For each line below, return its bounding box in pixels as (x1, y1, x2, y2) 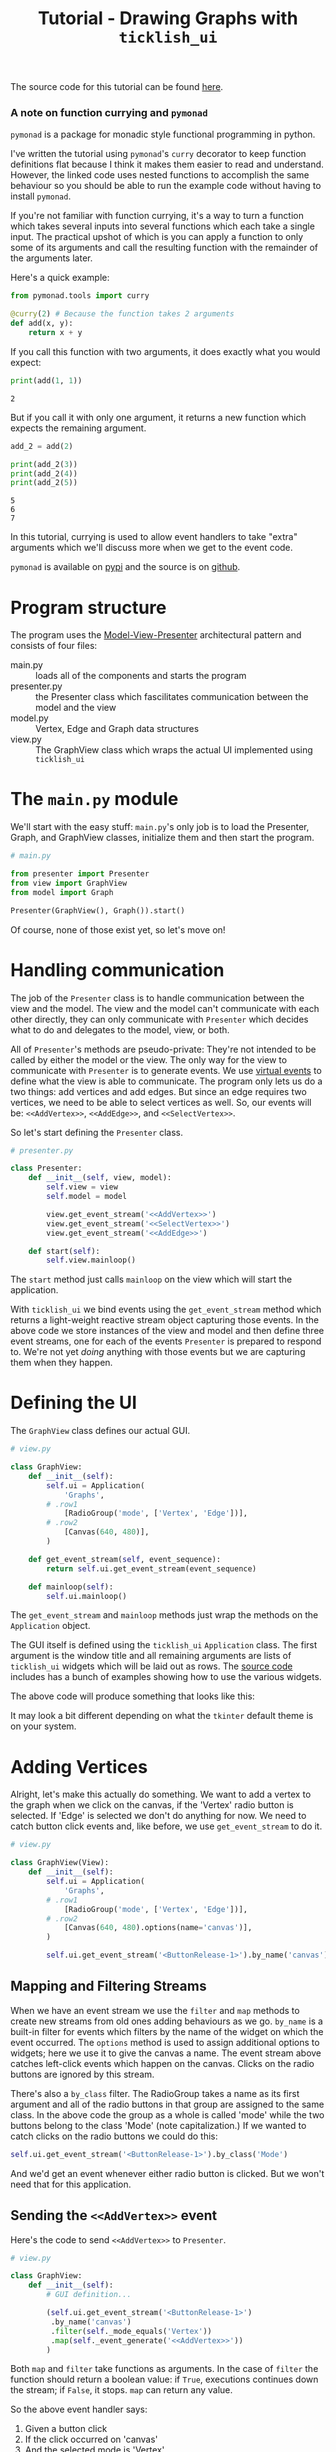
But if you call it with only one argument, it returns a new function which (10, 411, 307, 423)
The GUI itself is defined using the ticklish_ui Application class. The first (10, 1639, 318, 1651)
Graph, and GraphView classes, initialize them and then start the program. (10, 832, 315, 844)
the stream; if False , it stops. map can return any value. (10, 2384, 233, 2396)
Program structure (10, 596, 167, 619)
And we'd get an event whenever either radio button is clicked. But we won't (10, 2167, 325, 2179)
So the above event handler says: (10, 2403, 148, 2416)
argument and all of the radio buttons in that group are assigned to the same (10, 2098, 325, 2110)
